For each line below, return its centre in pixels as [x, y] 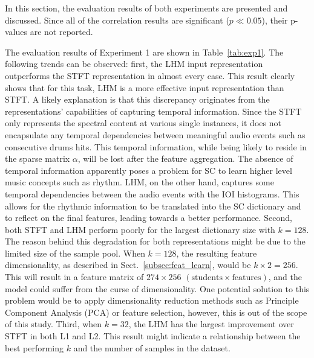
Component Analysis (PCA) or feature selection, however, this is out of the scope [156, 312]
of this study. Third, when [54, 324]
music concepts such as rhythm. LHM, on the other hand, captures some [139, 182]
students [207, 278]
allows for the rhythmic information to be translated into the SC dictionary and [153, 206]
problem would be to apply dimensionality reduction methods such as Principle [152, 300]
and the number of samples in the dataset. [152, 347]
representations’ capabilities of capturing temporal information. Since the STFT [153, 111]
